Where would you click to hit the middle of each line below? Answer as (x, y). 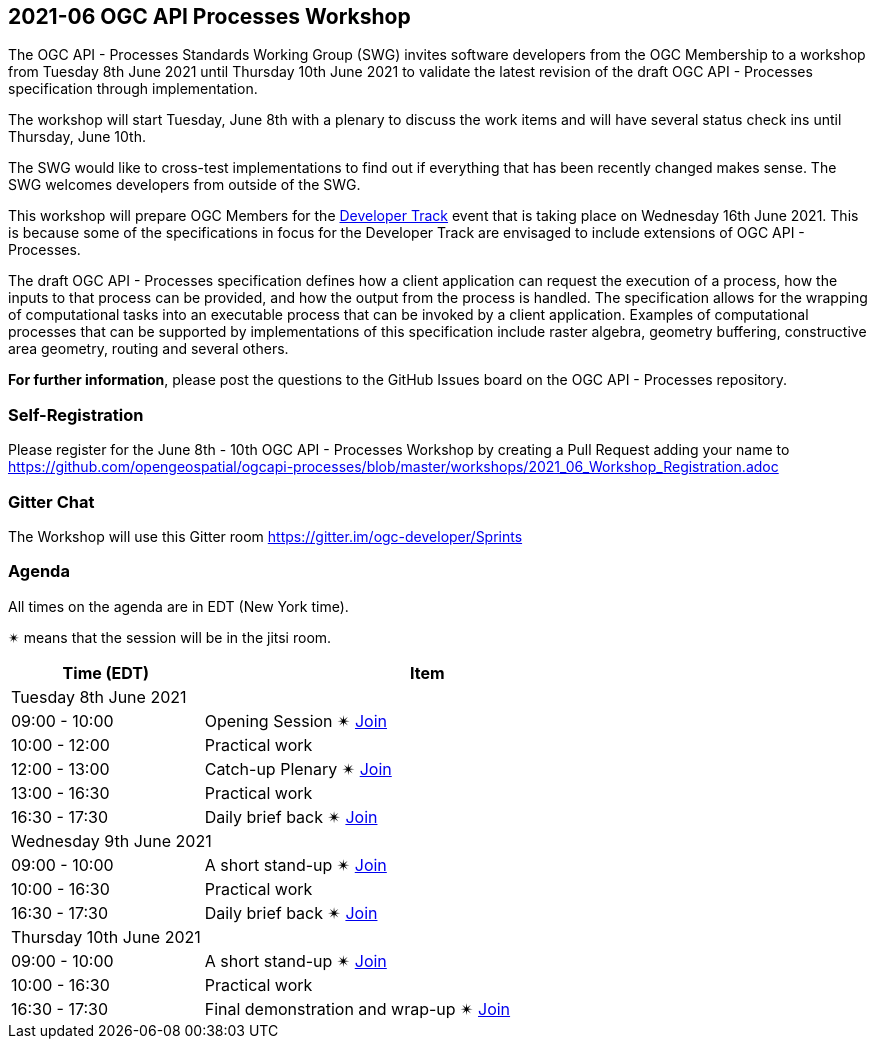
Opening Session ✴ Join (296, 720)
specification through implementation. (133, 89)
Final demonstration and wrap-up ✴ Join (357, 1008)
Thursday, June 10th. (77, 137)
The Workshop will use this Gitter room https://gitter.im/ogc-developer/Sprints (265, 536)
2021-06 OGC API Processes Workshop (209, 16)
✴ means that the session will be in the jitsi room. (170, 637)
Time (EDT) (106, 672)
